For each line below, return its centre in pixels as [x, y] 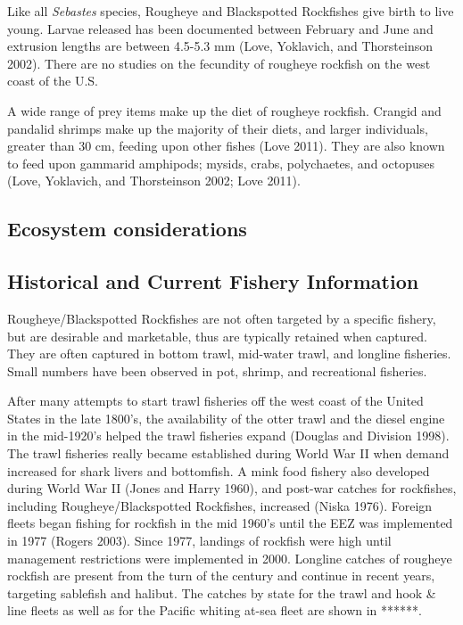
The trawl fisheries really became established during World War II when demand [228, 453]
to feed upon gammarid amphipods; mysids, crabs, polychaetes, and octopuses [221, 163]
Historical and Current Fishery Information [213, 281]
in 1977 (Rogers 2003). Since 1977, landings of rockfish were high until [199, 541]
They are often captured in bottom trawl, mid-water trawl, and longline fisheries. [229, 354]
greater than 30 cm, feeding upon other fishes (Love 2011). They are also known [226, 146]
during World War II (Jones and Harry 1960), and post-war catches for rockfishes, [232, 488]
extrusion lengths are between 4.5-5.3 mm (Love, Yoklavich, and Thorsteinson [220, 46]
